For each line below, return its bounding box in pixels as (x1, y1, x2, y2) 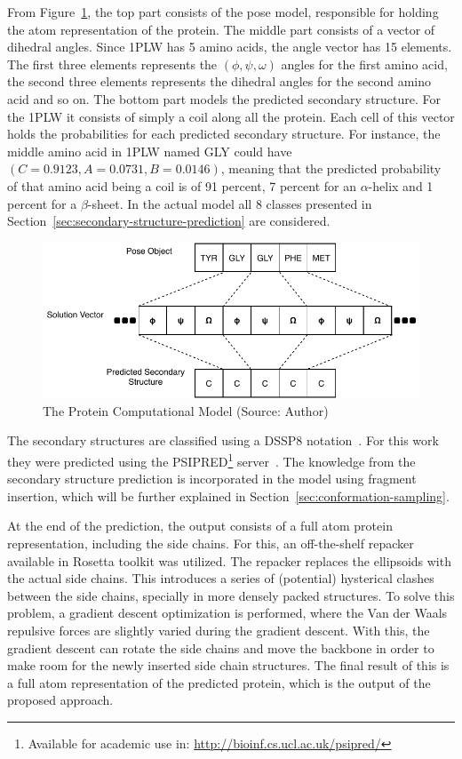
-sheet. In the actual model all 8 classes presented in (87, 194, 372, 212)
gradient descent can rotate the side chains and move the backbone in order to (7, 638, 434, 657)
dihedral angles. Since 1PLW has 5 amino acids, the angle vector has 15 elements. (7, 37, 452, 56)
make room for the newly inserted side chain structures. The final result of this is (7, 656, 450, 675)
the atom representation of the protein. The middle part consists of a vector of (7, 20, 435, 38)
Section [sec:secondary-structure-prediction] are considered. (7, 212, 331, 230)
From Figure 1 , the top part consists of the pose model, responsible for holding (7, 3, 439, 20)
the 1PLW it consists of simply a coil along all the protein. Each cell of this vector (7, 107, 455, 125)
